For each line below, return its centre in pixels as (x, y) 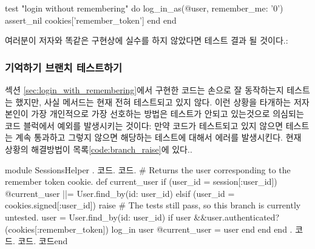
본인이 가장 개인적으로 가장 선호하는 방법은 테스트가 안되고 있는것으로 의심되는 (154, 114)
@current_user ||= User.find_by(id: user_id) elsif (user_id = (120, 193)
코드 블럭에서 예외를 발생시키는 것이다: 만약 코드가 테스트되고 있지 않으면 (144, 125)
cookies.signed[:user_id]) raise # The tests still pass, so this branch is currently (153, 205)
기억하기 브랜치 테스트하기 (64, 67)
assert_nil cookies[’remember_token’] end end (91, 20)
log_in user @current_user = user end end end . (202, 229)
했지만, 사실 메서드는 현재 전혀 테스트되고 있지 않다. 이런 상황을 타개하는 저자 (162, 101)
